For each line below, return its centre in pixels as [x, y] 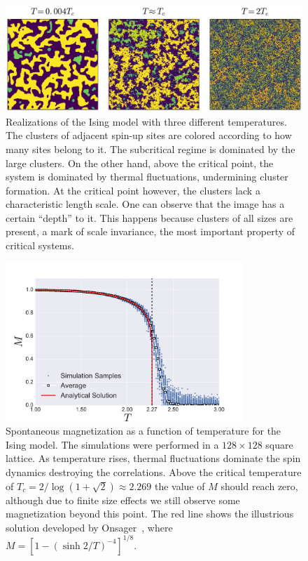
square [279, 444]
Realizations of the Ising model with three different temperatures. [146, 121]
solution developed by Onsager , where [89, 527]
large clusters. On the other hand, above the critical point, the [140, 163]
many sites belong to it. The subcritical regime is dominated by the [150, 148]
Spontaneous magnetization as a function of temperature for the [143, 431]
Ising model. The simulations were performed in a [112, 444]
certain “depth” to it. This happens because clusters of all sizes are [149, 217]
